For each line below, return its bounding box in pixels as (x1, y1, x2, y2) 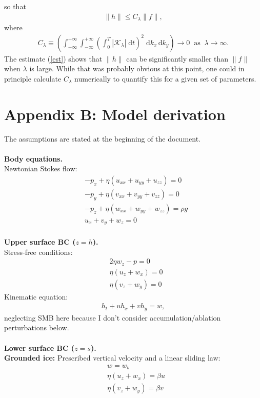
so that (4, 1, 26, 11)
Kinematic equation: (4, 291, 68, 302)
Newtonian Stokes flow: (4, 163, 77, 174)
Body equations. (4, 153, 63, 164)
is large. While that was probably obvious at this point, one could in (29, 63, 245, 74)
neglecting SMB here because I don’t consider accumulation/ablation (4, 312, 221, 323)
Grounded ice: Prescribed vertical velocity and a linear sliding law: (4, 352, 221, 363)
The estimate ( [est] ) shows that (4, 53, 103, 64)
